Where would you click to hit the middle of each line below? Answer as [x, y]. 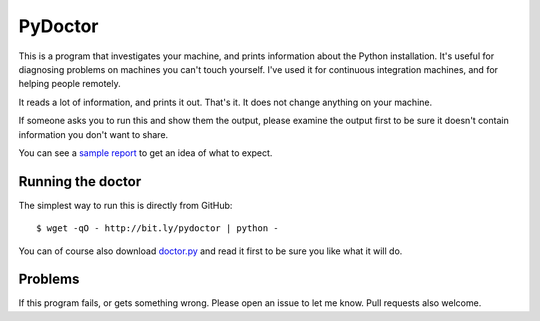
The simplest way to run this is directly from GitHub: [125, 205]
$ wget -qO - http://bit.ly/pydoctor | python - [157, 228]
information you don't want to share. [93, 134]
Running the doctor [80, 181]
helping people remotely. [69, 84]
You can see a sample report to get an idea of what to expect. [145, 152]
